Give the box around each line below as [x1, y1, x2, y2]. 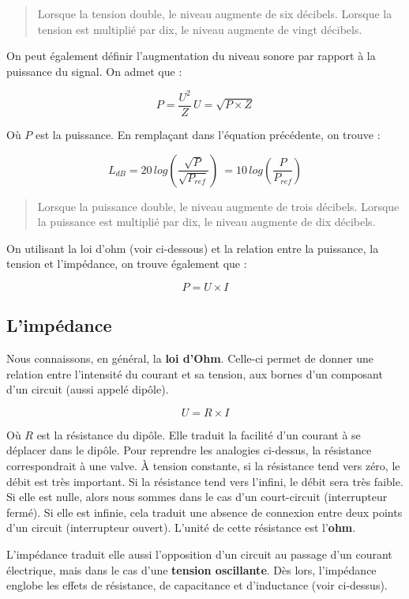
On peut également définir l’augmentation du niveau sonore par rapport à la [6, 47, 376, 64]
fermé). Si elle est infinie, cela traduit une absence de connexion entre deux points [6, 503, 403, 520]
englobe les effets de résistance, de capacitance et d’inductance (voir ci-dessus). [6, 577, 388, 593]
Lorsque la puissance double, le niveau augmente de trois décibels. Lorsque [37, 198, 400, 214]
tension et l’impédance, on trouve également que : [6, 255, 247, 272]
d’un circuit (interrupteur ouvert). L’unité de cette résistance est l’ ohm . [6, 519, 356, 536]
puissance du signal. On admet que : [6, 62, 182, 79]
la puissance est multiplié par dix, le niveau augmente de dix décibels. [37, 213, 376, 230]
